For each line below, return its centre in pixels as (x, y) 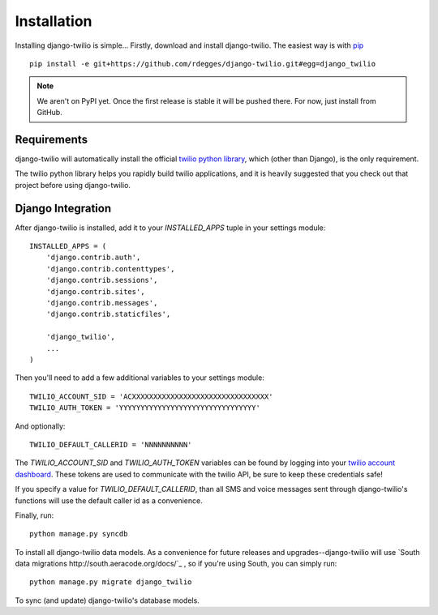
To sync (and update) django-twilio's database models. (107, 600)
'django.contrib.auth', (93, 258)
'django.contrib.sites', (95, 291)
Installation (54, 21)
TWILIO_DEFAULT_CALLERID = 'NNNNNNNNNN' (111, 444)
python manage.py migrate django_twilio (111, 582)
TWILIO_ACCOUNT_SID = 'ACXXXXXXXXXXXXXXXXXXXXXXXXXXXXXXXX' (151, 396)
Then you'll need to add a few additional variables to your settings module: (140, 378)
